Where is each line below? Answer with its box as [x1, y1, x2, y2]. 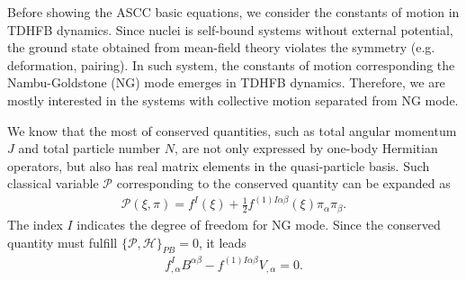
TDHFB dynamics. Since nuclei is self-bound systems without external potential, [7, 20, 453, 39]
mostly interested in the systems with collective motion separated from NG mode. [7, 90, 459, 109]
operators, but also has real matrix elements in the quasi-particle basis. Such [7, 156, 430, 175]
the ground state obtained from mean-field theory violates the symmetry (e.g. [7, 38, 435, 57]
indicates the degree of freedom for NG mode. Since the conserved [76, 214, 441, 233]
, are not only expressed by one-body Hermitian [174, 139, 438, 158]
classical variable [7, 174, 99, 193]
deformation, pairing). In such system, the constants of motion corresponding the [7, 55, 455, 74]
